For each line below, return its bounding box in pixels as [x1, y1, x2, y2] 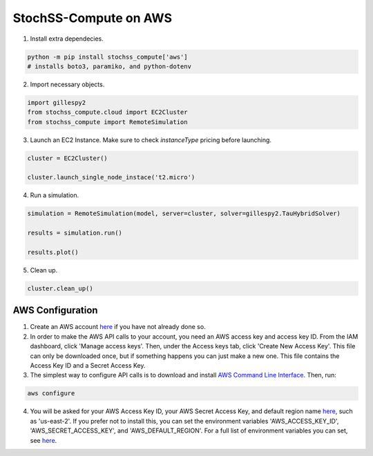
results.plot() [27, 248, 79, 256]
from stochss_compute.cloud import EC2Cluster [27, 108, 188, 117]
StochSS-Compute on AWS [12, 10, 173, 26]
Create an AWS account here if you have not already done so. [30, 323, 207, 331]
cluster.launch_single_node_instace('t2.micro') [27, 173, 195, 181]
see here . [30, 436, 57, 444]
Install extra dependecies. [30, 34, 104, 43]
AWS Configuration [12, 304, 98, 317]
